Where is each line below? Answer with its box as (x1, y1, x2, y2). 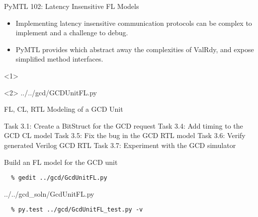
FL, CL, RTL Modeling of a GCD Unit (4, 104, 123, 114)
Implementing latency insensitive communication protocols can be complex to (15, 17, 252, 28)
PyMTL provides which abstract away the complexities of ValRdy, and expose (15, 44, 254, 54)
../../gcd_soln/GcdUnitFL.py (4, 188, 94, 199)
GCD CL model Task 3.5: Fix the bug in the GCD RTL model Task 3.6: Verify (4, 130, 246, 141)
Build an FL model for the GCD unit (4, 156, 118, 167)
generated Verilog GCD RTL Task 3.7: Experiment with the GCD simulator (4, 140, 236, 150)
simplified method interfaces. (15, 54, 103, 64)
